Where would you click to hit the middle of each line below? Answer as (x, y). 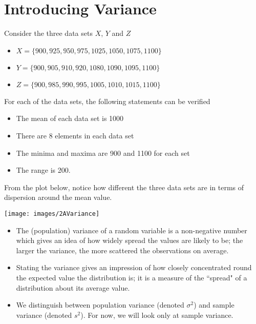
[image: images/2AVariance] (52, 214)
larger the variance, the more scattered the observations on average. (122, 250)
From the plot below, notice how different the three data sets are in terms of (124, 187)
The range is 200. (43, 170)
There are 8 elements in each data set (75, 135)
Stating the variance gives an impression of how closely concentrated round (134, 267)
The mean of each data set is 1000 (70, 118)
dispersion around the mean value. (58, 197)
